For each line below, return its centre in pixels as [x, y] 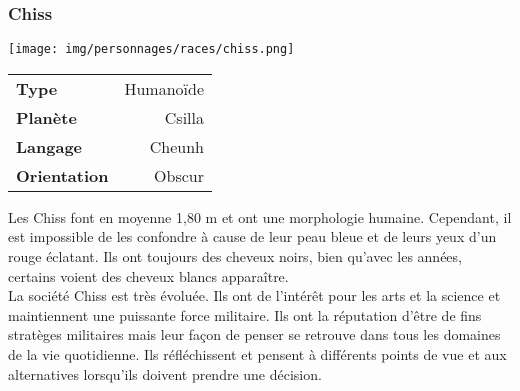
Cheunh [177, 146]
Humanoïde [164, 88]
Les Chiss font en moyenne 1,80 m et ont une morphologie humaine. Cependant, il [260, 216]
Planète [46, 117]
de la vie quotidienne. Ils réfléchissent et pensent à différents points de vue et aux [257, 354]
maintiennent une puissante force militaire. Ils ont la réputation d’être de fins [245, 314]
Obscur [179, 175]
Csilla [184, 117]
